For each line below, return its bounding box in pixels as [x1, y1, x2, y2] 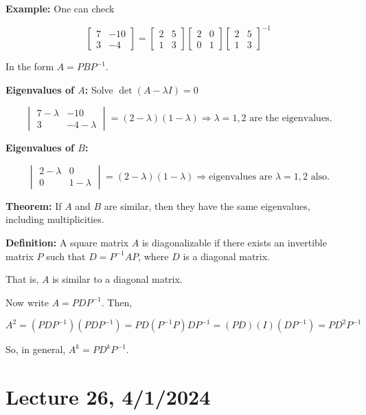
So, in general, [5, 342, 66, 357]
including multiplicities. [5, 212, 104, 226]
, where [138, 248, 169, 263]
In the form [5, 59, 54, 74]
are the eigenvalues [249, 114, 330, 124]
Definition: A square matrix [5, 235, 129, 250]
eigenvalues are [209, 171, 273, 182]
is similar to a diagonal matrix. [52, 272, 183, 286]
